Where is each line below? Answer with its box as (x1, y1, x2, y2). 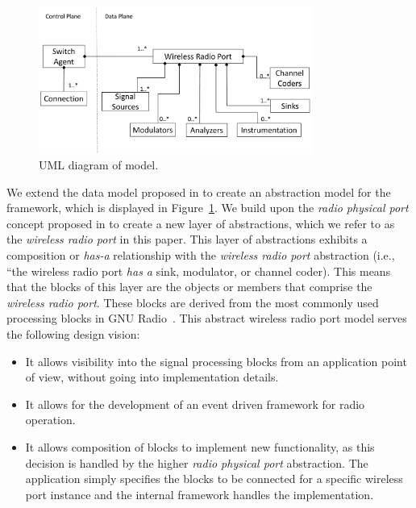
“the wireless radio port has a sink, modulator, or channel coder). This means (6, 262, 391, 279)
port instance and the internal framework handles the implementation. (25, 485, 374, 502)
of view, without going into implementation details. (25, 369, 279, 385)
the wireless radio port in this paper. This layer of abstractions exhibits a (6, 231, 368, 248)
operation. (25, 411, 76, 428)
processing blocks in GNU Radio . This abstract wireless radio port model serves (6, 310, 407, 327)
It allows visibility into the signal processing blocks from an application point (25, 352, 407, 369)
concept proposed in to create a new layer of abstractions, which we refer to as (6, 214, 395, 231)
